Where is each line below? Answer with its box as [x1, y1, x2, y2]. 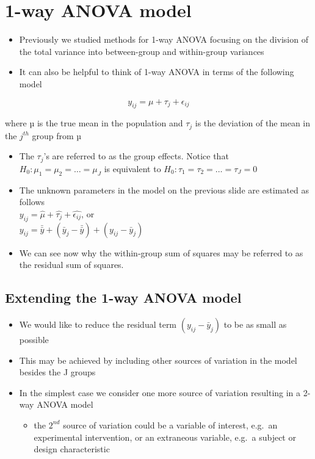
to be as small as [223, 317, 287, 330]
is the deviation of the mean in [195, 117, 311, 129]
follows [19, 195, 45, 208]
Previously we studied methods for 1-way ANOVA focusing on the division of [19, 33, 308, 46]
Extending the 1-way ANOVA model [5, 288, 242, 307]
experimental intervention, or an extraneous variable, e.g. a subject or [34, 430, 296, 443]
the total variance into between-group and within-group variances [19, 45, 264, 57]
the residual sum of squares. [19, 258, 124, 271]
